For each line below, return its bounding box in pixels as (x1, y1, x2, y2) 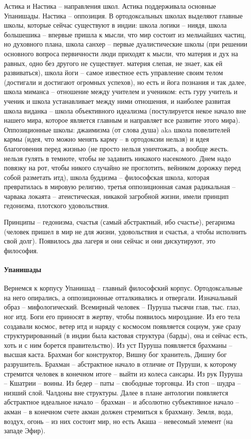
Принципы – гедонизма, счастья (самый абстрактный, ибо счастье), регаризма (4, 217, 235, 227)
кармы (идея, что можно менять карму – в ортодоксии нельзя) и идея (4, 134, 209, 144)
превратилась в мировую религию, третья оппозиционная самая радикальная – (4, 181, 236, 192)
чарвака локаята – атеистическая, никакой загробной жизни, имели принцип (4, 191, 229, 201)
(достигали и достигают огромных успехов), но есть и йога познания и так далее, (4, 77, 247, 87)
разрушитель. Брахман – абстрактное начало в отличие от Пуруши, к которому (4, 358, 237, 369)
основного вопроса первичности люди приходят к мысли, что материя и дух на (4, 48, 238, 58)
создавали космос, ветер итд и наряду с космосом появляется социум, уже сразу (4, 321, 241, 331)
